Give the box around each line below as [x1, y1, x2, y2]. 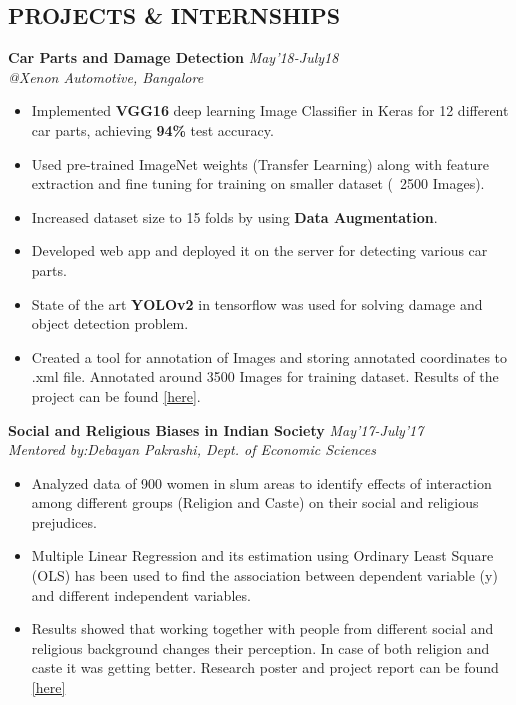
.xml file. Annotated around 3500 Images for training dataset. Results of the [31, 366, 499, 387]
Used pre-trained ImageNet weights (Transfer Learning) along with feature [31, 153, 490, 174]
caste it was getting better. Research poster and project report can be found [31, 657, 499, 678]
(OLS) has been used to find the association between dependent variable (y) [31, 565, 498, 586]
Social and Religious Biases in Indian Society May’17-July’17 [8, 419, 424, 440]
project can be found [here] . [31, 385, 201, 406]
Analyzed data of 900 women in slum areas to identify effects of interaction [31, 472, 492, 493]
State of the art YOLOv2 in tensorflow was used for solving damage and [31, 293, 483, 314]
